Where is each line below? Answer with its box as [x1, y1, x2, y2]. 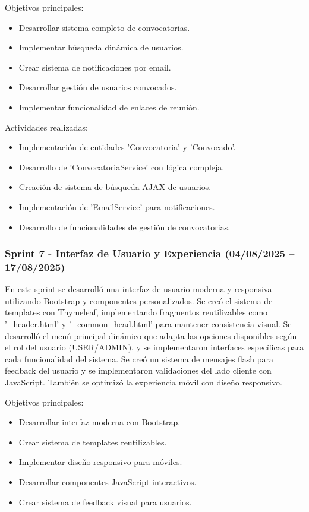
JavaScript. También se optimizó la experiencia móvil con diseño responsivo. [5, 376, 282, 388]
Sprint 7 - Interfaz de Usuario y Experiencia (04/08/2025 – [5, 246, 295, 261]
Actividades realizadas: [5, 121, 88, 133]
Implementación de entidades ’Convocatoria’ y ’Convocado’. [18, 141, 236, 153]
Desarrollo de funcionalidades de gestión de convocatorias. [18, 220, 231, 233]
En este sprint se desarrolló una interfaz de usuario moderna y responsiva [5, 283, 272, 295]
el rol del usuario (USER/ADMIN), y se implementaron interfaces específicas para [5, 341, 304, 353]
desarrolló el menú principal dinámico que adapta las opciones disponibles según [5, 329, 297, 342]
